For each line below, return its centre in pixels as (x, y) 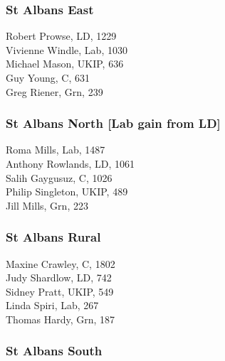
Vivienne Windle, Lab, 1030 (67, 49)
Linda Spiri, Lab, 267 (52, 305)
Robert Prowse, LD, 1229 (61, 36)
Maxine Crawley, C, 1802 (61, 263)
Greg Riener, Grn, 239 (54, 91)
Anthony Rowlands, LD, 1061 (70, 163)
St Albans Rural (53, 237)
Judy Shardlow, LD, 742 (59, 278)
